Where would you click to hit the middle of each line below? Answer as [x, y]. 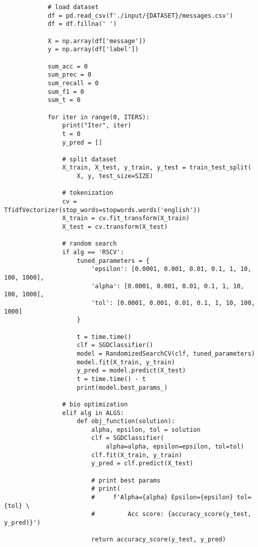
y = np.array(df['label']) [93, 49]
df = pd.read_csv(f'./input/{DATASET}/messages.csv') [140, 15]
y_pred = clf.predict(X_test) [142, 464]
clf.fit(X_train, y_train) [137, 455]
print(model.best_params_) [122, 387]
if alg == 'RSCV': [93, 252]
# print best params [126, 480]
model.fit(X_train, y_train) [126, 362]
